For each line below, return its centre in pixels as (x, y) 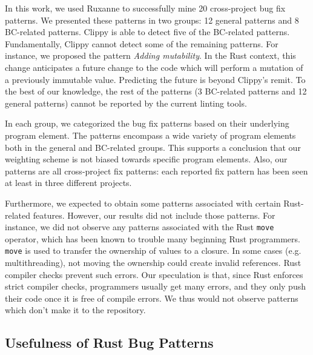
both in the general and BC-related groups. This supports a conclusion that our (153, 147)
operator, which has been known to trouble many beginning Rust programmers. (153, 238)
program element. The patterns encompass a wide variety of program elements (150, 135)
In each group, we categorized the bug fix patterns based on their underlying (147, 123)
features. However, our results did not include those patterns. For (154, 215)
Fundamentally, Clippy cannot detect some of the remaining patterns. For (142, 43)
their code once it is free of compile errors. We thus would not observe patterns (152, 298)
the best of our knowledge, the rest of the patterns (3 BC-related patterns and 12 (156, 91)
